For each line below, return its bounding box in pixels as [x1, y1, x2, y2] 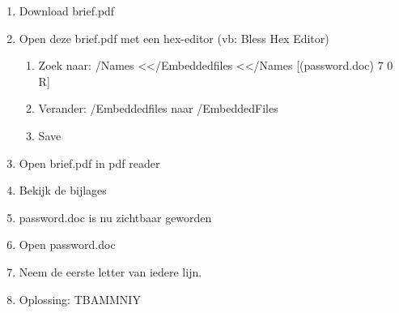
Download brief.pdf [19, 2, 115, 19]
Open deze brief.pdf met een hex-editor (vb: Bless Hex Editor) [19, 29, 329, 46]
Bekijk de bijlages [19, 182, 107, 199]
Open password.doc [19, 236, 116, 253]
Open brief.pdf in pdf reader [19, 154, 160, 171]
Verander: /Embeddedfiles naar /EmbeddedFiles [38, 100, 278, 117]
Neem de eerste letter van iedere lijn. [19, 263, 202, 280]
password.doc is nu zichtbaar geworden [19, 208, 212, 225]
